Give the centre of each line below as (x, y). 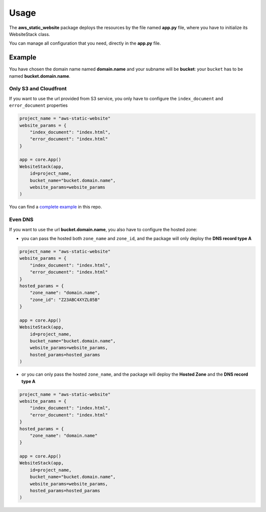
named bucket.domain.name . (40, 76)
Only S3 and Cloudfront (38, 89)
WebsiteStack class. (30, 34)
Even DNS (21, 220)
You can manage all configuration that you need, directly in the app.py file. (85, 43)
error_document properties (38, 105)
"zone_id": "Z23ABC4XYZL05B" (65, 300)
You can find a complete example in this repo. (55, 207)
